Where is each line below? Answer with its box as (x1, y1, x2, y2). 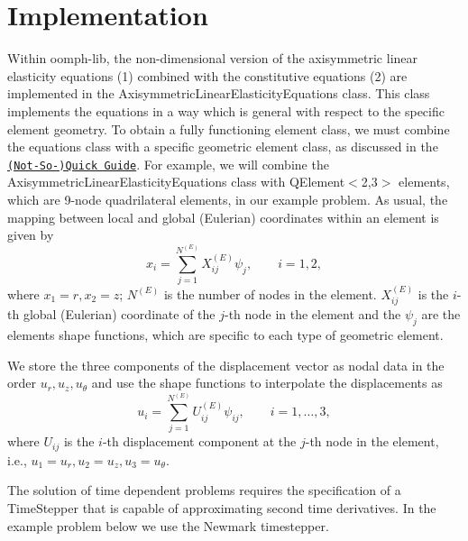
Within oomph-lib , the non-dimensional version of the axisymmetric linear (7, 49, 418, 68)
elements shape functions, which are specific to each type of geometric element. (7, 326, 444, 344)
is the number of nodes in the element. (163, 284, 377, 303)
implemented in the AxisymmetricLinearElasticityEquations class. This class (7, 84, 430, 103)
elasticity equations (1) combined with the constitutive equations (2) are (7, 66, 408, 85)
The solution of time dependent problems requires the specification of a (7, 481, 401, 500)
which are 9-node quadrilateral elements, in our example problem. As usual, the (7, 189, 448, 208)
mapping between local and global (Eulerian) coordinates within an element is (7, 207, 439, 226)
